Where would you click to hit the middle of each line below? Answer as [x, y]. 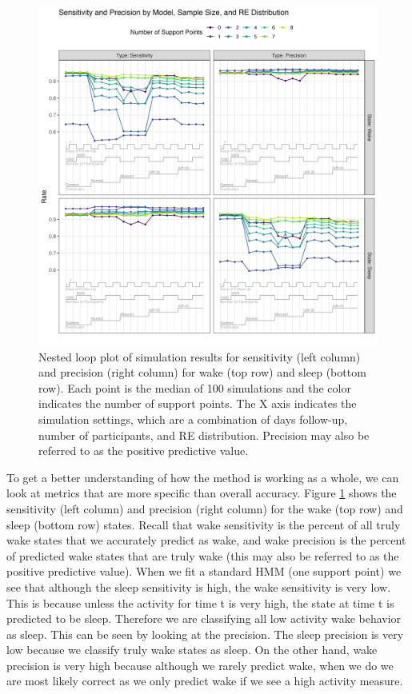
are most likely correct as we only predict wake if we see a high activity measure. [205, 681]
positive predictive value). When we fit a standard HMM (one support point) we [204, 571]
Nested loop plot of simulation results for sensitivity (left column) [200, 356]
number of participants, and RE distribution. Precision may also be [204, 435]
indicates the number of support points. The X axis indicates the [198, 403]
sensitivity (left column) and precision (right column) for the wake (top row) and [205, 508]
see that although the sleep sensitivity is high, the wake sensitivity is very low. [199, 586]
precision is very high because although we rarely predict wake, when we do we [200, 665]
